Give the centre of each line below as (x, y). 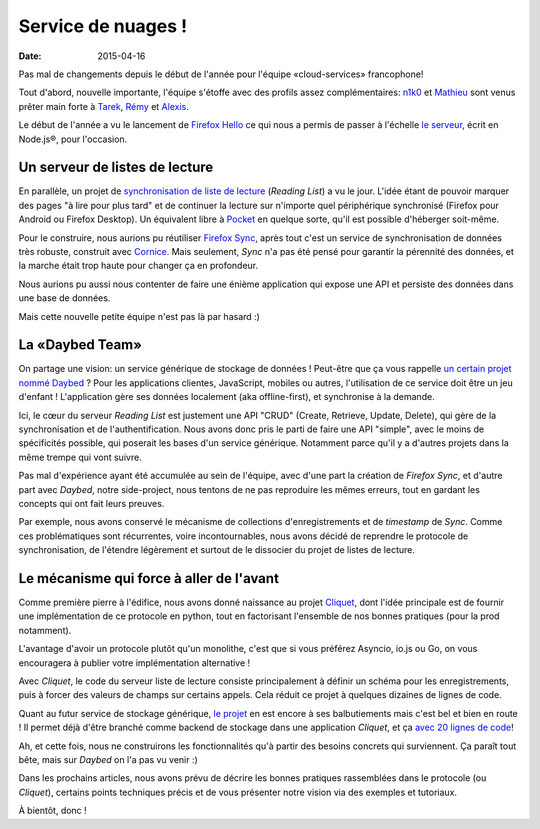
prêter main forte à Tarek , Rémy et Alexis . (103, 106)
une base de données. (64, 298)
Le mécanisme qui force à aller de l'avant (149, 578)
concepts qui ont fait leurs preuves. (91, 503)
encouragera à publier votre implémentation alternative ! (134, 662)
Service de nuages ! (103, 26)
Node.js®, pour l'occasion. (73, 139)
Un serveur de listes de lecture (116, 167)
